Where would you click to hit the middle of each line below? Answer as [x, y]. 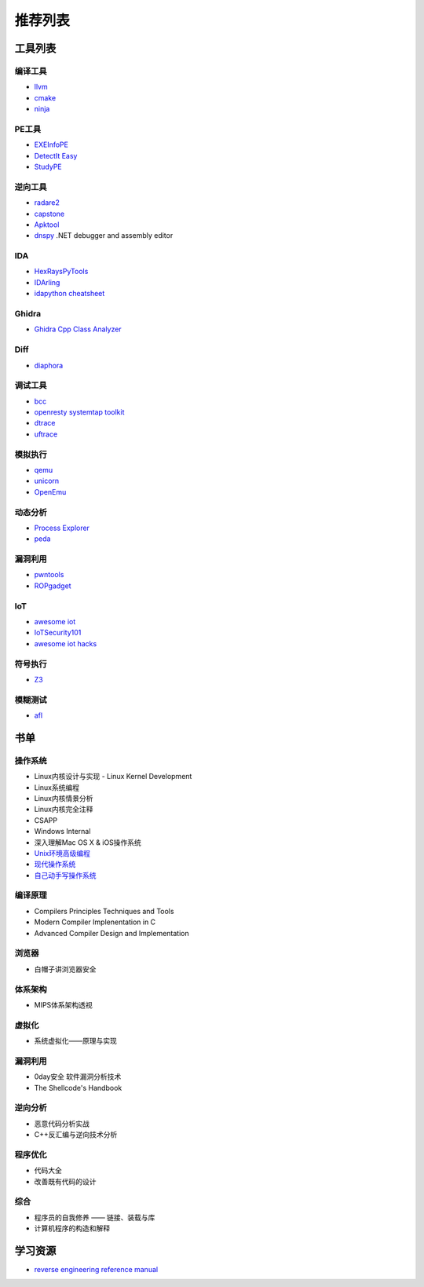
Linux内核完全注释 [64, 810]
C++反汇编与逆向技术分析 [76, 1135]
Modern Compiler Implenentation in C [95, 922]
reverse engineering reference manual [96, 1270]
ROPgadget [53, 586]
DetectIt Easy [56, 155]
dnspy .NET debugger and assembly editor [104, 236]
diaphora [49, 365]
